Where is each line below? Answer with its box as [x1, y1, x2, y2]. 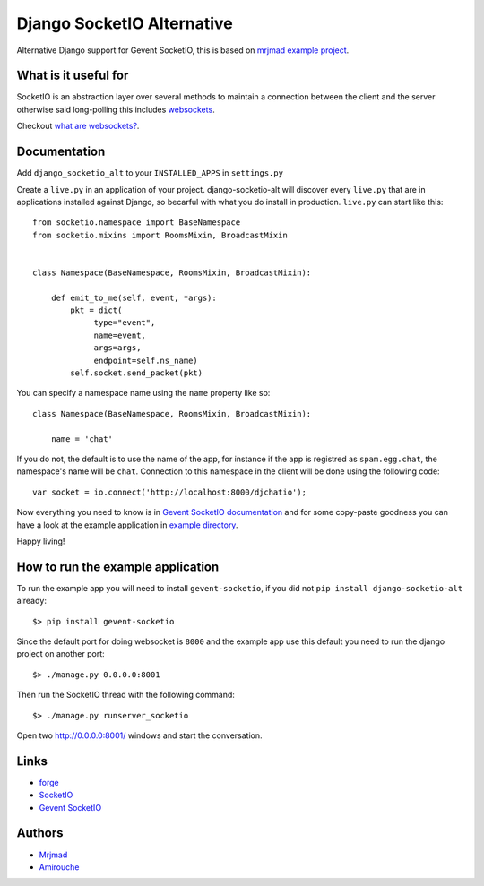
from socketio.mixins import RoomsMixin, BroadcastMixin [32, 229, 289, 240]
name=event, [93, 330, 147, 340]
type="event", [93, 318, 156, 328]
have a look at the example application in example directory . [16, 520, 238, 530]
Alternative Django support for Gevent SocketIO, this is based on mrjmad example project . [16, 45, 350, 56]
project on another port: [16, 649, 105, 659]
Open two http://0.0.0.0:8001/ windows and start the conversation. [16, 730, 263, 741]
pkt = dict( [70, 305, 123, 315]
